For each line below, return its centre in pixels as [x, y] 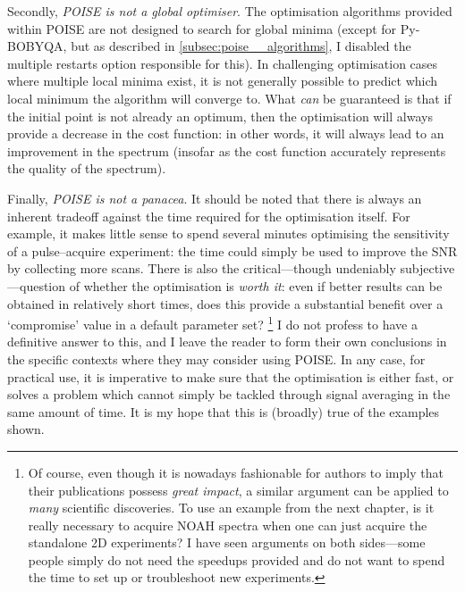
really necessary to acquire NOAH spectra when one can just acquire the [228, 525]
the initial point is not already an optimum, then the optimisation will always [220, 116]
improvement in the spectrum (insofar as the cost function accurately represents [227, 150]
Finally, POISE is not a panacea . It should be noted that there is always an [215, 198]
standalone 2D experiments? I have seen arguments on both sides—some [227, 542]
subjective [427, 268]
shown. [26, 429]
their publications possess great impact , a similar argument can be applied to [238, 490]
